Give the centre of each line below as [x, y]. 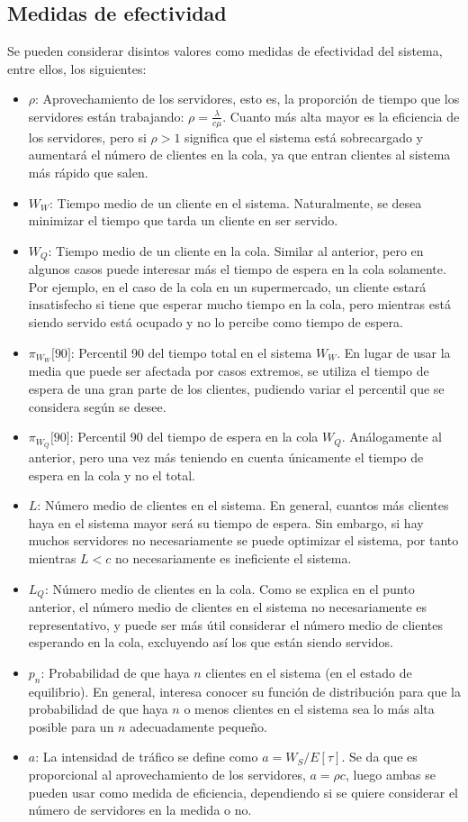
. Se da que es [379, 757]
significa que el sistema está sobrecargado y [304, 137]
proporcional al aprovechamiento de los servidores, [167, 775]
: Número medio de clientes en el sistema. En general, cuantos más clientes [243, 505]
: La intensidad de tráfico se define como [147, 757]
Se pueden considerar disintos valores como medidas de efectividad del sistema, [225, 51]
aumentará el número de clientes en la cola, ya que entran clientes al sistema [239, 155]
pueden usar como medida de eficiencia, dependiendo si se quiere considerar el [243, 792]
